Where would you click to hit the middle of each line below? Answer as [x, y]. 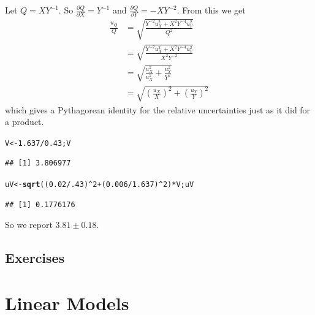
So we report [29, 225]
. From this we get [211, 10]
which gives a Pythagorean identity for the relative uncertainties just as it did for [158, 109]
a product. [25, 122]
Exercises [35, 258]
